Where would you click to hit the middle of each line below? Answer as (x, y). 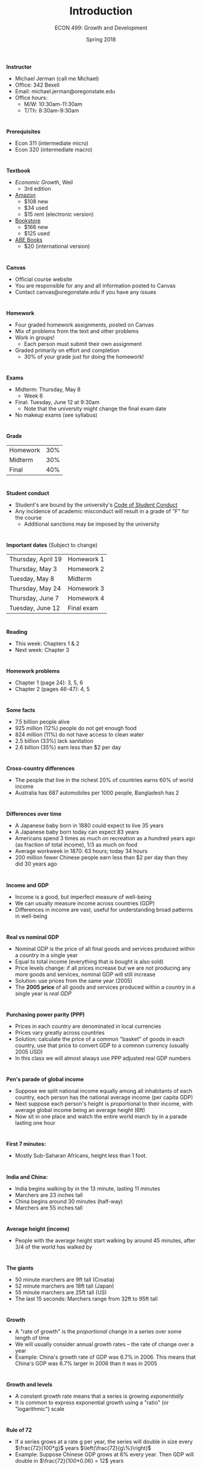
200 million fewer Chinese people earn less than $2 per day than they (101, 858)
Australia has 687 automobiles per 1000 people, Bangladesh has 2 (97, 793)
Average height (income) (38, 1229)
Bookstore (28, 221)
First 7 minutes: (26, 1144)
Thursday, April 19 (35, 559)
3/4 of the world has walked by (54, 1247)
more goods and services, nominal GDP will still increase (85, 974)
